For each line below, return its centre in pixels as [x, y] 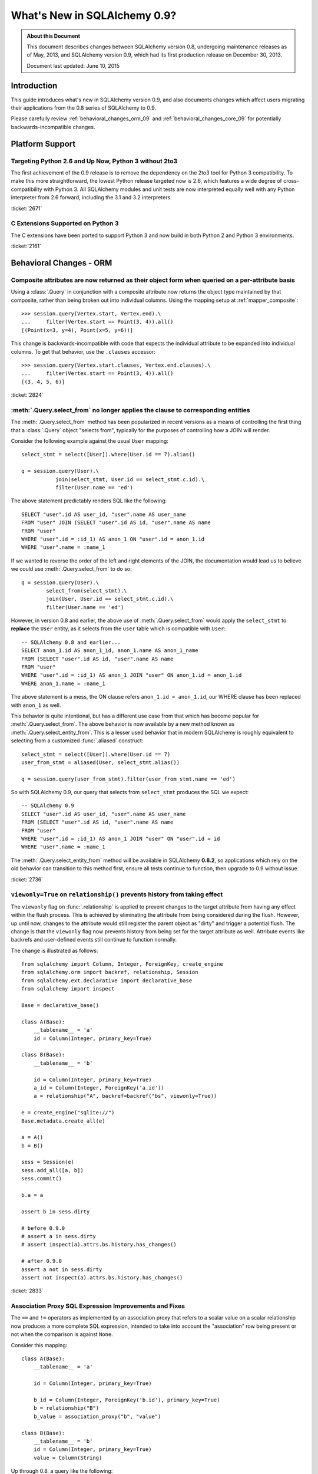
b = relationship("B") [66, 1408]
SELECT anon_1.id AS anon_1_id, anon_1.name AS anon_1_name [110, 651]
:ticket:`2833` [27, 1291]
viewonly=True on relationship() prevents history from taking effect [117, 894]
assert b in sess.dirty [56, 1211]
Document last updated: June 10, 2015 [73, 65]
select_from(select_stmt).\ [87, 590]
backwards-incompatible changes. [53, 127]
